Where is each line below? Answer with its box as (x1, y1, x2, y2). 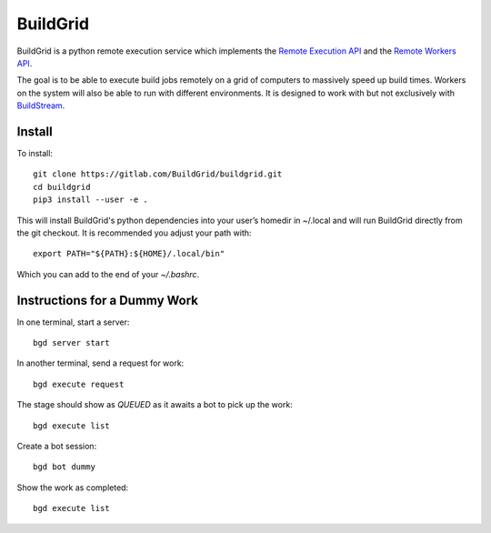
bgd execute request (33, 378, 125, 389)
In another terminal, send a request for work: (16, 357, 185, 368)
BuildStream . (16, 100, 65, 111)
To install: (16, 148, 54, 159)
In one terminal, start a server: (16, 317, 130, 327)
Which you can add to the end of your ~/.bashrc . (16, 268, 200, 279)
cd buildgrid (33, 182, 91, 192)
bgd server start (33, 337, 110, 348)
